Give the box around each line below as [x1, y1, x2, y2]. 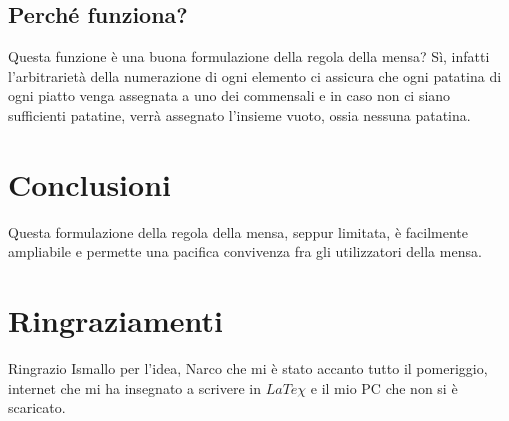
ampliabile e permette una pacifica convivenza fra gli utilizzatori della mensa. [8, 241, 482, 262]
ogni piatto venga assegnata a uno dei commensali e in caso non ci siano [8, 85, 451, 106]
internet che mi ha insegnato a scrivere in [8, 377, 262, 398]
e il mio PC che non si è [310, 377, 458, 398]
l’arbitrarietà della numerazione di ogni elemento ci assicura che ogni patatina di [8, 65, 502, 86]
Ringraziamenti [8, 300, 223, 341]
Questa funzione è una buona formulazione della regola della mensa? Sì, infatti [8, 46, 490, 67]
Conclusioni [8, 163, 171, 204]
